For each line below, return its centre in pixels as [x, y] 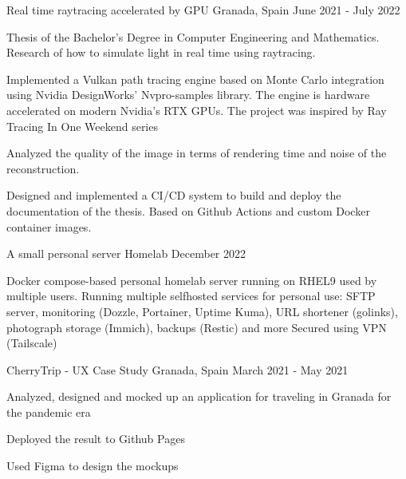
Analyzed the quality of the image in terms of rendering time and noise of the [197, 153]
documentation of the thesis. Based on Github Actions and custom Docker [188, 210]
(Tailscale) [32, 343]
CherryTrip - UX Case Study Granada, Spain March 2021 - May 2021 [177, 369]
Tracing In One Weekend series [82, 126]
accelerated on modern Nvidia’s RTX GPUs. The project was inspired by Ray [197, 110]
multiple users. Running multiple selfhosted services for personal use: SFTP [191, 296]
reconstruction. [43, 168]
